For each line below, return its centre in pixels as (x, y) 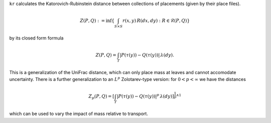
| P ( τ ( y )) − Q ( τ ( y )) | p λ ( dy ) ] (145, 96)
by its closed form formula (36, 38)
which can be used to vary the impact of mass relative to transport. (79, 114)
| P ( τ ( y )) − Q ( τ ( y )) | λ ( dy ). (147, 55)
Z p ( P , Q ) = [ (102, 97)
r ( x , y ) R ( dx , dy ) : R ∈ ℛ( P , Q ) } (156, 21)
